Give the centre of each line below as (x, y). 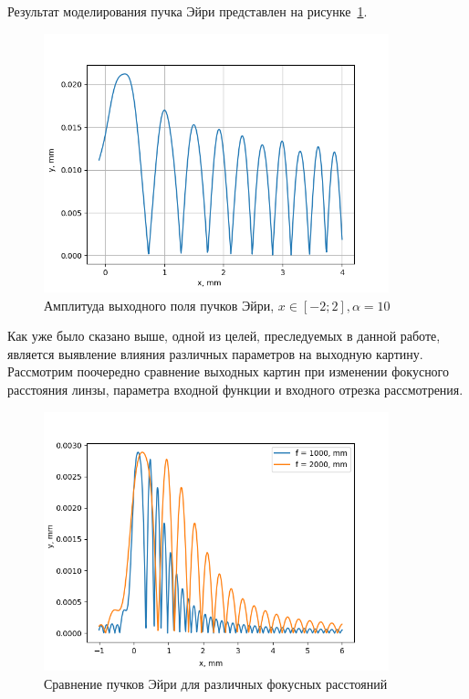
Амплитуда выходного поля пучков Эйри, (159, 305)
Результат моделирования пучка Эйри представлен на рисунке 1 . (188, 11)
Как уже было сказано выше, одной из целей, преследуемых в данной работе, (224, 336)
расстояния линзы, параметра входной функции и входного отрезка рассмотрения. (235, 390)
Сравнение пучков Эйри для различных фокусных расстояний (216, 683)
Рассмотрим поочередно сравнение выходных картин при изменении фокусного (229, 371)
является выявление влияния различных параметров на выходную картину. (215, 353)
